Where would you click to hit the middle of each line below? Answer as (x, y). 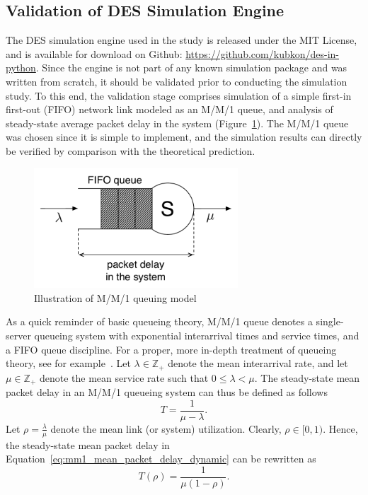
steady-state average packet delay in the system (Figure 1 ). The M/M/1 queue (177, 123)
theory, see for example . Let (68, 363)
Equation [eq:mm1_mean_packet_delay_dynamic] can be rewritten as (161, 459)
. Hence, (340, 428)
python (21, 68)
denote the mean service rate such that (124, 377)
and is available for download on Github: (94, 53)
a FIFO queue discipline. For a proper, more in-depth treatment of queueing (171, 349)
